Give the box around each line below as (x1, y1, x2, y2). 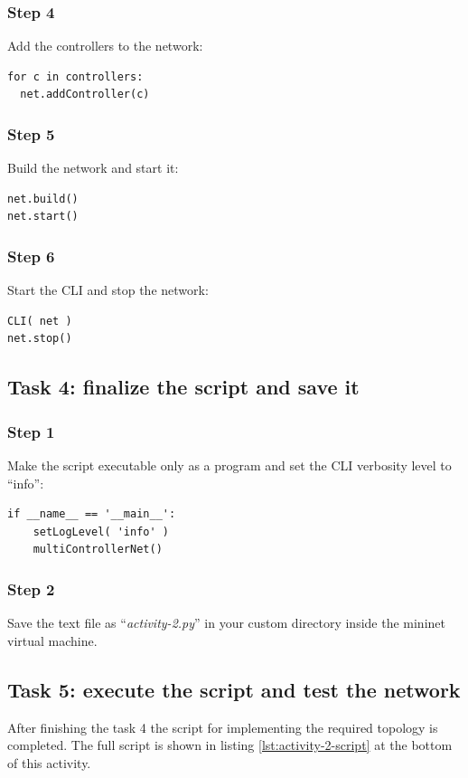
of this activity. (7, 753, 91, 772)
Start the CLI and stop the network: (7, 280, 209, 299)
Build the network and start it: (7, 158, 179, 177)
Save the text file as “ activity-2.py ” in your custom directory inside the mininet (7, 613, 445, 632)
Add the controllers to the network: (7, 36, 203, 55)
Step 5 (7, 122, 55, 145)
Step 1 (7, 420, 55, 442)
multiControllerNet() (33, 543, 163, 556)
